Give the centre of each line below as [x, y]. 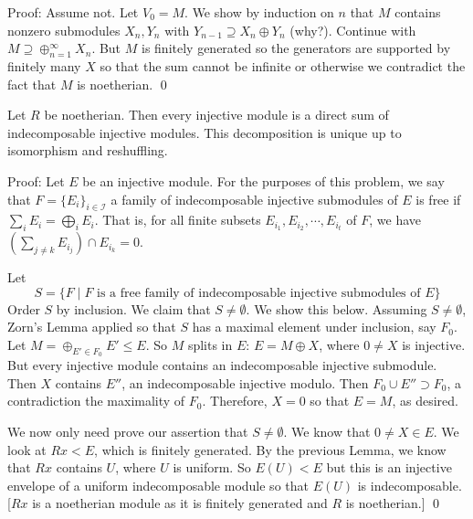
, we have [395, 220]
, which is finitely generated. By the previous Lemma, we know [270, 449]
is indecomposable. [410, 485]
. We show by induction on [259, 12]
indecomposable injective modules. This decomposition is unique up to [205, 132]
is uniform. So [212, 467]
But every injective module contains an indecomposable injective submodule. [222, 365]
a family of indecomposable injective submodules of [254, 199]
